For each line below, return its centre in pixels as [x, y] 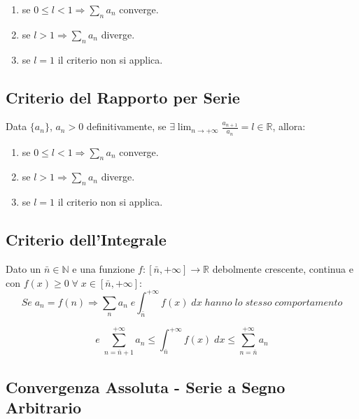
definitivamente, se [126, 126]
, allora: [289, 126]
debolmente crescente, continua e [283, 269]
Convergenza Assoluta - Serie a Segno [146, 386]
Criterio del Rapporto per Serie [123, 97]
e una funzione [104, 269]
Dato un [23, 269]
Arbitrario [44, 407]
